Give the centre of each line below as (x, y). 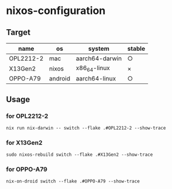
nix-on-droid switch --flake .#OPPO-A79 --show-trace (73, 181)
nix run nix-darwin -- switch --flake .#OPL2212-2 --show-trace (86, 128)
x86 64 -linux (93, 69)
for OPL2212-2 (27, 116)
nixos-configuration (56, 11)
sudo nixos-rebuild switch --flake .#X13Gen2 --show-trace (80, 155)
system (99, 49)
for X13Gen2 (24, 142)
